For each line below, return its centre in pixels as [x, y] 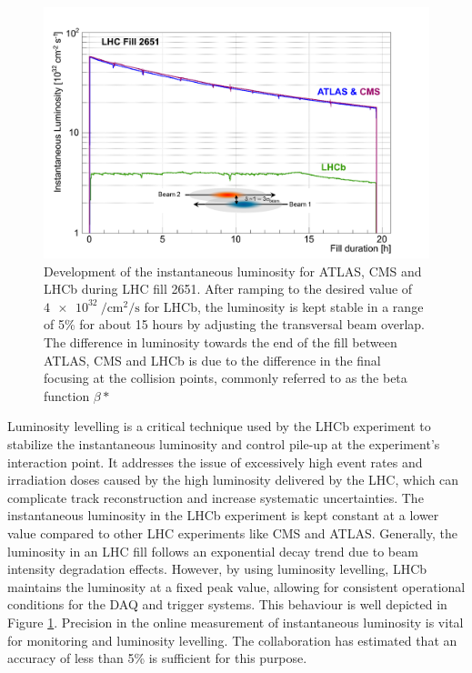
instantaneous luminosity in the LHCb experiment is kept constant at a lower [223, 515]
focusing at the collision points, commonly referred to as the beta [226, 378]
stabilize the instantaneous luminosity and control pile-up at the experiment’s [224, 443]
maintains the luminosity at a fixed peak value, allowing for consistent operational [236, 586]
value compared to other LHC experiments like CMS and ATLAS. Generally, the [232, 532]
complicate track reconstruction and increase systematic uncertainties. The [216, 497]
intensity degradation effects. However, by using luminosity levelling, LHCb [217, 569]
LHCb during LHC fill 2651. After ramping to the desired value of [228, 289]
